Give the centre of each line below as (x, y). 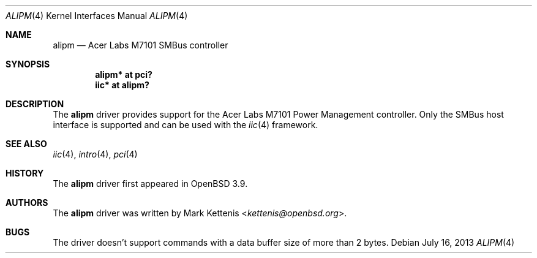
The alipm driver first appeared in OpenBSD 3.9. (150, 184)
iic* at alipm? (122, 85)
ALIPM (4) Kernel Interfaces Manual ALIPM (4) (97, 16)
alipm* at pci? (124, 74)
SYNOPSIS (28, 64)
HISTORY (25, 173)
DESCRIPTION (35, 104)
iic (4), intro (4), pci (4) (95, 154)
